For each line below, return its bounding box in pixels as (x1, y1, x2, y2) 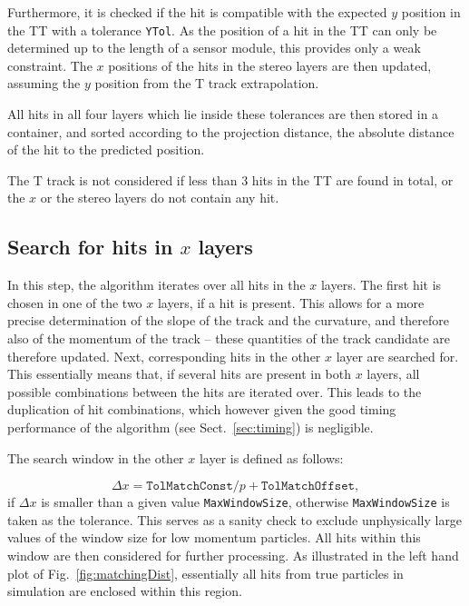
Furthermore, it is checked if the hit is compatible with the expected (7, 3, 387, 21)
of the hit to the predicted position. (7, 140, 205, 159)
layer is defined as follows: (199, 448, 344, 467)
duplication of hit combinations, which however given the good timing (7, 400, 396, 419)
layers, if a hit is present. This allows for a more (157, 293, 425, 312)
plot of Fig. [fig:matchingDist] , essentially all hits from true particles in (7, 563, 404, 582)
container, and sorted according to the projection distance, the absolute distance (7, 122, 454, 141)
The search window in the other (7, 448, 184, 467)
